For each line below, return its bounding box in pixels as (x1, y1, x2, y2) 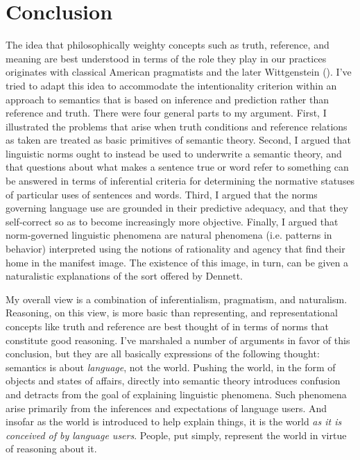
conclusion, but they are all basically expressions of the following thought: (6, 346, 320, 361)
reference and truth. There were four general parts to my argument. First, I (6, 105, 327, 120)
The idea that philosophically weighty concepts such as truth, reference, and (6, 37, 329, 52)
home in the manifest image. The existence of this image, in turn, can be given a (6, 255, 349, 269)
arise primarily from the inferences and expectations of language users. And (6, 400, 327, 415)
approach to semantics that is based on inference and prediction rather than (6, 92, 329, 106)
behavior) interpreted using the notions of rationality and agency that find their (6, 241, 345, 256)
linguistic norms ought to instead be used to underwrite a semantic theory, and (6, 146, 342, 160)
